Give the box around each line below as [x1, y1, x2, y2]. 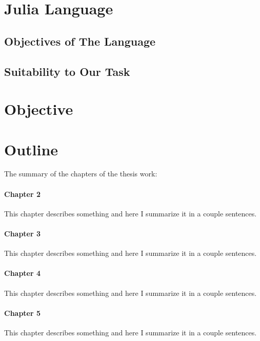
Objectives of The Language [4, 33, 156, 49]
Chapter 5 [4, 307, 41, 318]
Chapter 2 [4, 188, 41, 199]
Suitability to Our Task [4, 63, 130, 79]
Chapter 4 [4, 268, 41, 278]
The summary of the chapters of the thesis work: [4, 168, 157, 179]
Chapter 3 [4, 228, 41, 239]
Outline [4, 138, 58, 159]
